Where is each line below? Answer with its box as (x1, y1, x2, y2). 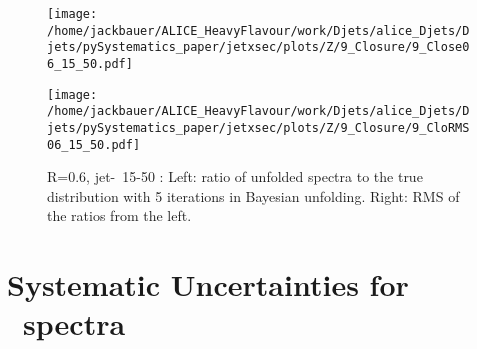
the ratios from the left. (47, 205, 192, 226)
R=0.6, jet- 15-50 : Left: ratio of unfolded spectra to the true (47, 166, 423, 187)
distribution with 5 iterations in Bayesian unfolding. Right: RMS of (47, 185, 460, 206)
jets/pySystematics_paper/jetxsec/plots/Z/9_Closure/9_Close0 (47, 40, 470, 55)
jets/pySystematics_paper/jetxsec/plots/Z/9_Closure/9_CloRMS (47, 120, 470, 135)
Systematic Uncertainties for (7, 264, 409, 305)
